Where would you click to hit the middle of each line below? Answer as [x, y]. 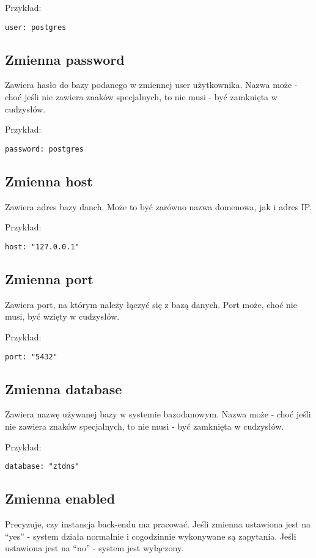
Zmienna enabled [60, 498]
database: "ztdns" [42, 467]
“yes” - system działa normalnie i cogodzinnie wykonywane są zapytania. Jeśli [151, 536]
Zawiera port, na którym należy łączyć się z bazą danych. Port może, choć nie [151, 304]
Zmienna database [64, 388]
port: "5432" [31, 357]
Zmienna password [65, 59]
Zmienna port [49, 278]
